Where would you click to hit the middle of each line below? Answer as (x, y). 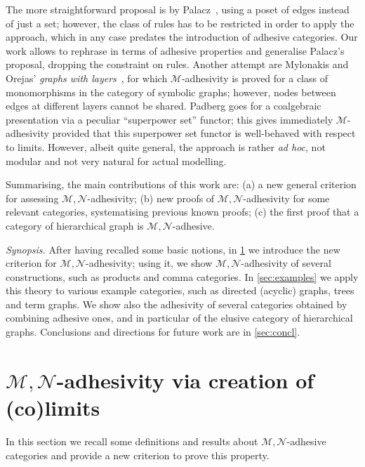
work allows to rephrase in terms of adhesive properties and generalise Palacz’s (175, 50)
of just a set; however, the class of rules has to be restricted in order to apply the (180, 23)
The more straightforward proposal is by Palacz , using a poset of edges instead (178, 9)
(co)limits (53, 408)
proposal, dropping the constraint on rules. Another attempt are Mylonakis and (177, 64)
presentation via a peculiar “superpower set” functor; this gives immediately (170, 119)
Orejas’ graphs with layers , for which (87, 78)
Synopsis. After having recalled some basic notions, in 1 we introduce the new (173, 249)
